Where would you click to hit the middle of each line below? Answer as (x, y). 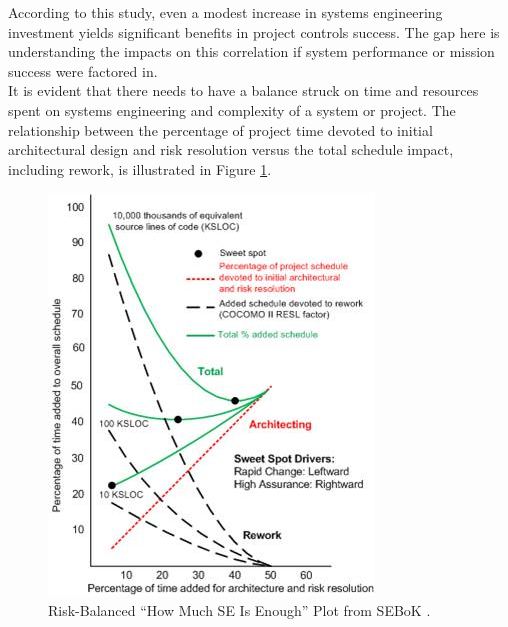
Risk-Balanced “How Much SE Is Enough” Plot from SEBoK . (239, 609)
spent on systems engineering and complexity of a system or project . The (232, 109)
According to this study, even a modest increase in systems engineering (225, 12)
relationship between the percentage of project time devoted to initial (220, 129)
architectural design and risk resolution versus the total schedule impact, (231, 149)
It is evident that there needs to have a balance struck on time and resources (243, 90)
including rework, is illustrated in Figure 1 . (140, 168)
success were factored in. (83, 70)
